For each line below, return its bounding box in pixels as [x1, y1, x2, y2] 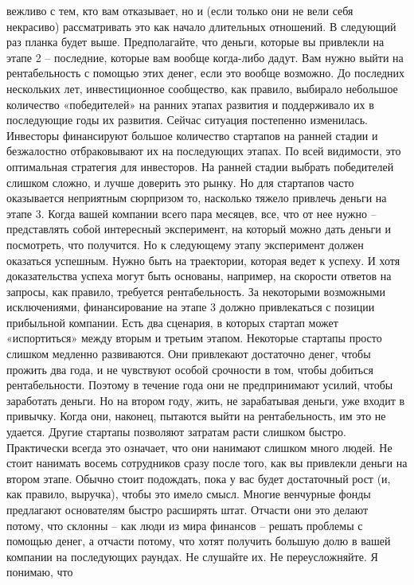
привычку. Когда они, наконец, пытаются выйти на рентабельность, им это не [6, 408, 386, 424]
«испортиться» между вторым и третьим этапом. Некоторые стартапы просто [6, 330, 382, 346]
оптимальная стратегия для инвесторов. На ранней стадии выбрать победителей [6, 158, 394, 174]
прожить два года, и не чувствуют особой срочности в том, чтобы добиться [6, 361, 373, 377]
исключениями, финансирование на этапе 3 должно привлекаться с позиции [6, 298, 375, 315]
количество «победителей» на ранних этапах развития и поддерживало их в [6, 96, 374, 112]
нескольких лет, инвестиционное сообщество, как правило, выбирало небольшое [6, 80, 398, 96]
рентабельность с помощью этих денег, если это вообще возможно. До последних [6, 64, 405, 81]
